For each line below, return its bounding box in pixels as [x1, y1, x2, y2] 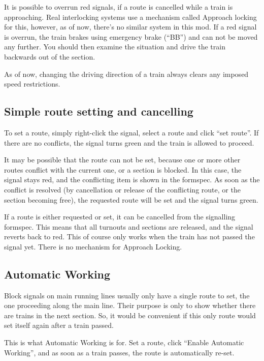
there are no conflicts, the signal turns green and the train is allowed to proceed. [4, 137, 254, 148]
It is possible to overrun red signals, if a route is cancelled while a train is [4, 2, 233, 12]
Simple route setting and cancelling [4, 103, 193, 119]
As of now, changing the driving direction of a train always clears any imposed [4, 68, 249, 79]
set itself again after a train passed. [4, 320, 114, 330]
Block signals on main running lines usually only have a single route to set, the [4, 290, 250, 300]
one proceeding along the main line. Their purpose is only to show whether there [4, 300, 256, 311]
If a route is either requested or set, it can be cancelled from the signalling [4, 211, 236, 222]
